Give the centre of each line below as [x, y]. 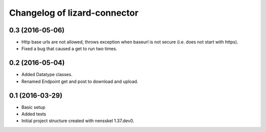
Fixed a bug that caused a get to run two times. [69, 49]
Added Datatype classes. [47, 75]
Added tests [34, 114]
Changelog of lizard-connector [74, 13]
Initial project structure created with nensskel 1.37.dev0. [78, 121]
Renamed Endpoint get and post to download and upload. [80, 81]
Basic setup [33, 107]
